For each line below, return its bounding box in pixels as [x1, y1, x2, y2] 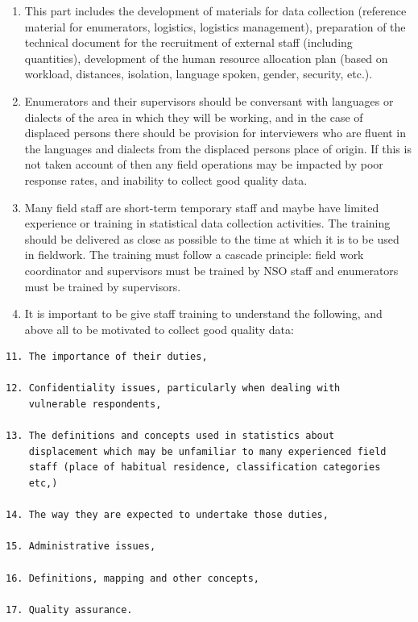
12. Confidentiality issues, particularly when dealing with [6, 382, 341, 394]
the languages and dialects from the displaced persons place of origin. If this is [24, 140, 412, 157]
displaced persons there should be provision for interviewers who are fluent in [24, 124, 407, 141]
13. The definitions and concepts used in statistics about [6, 430, 335, 442]
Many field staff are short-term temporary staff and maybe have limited [24, 198, 379, 215]
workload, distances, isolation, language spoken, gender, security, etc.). [24, 65, 373, 82]
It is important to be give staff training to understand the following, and [24, 305, 383, 322]
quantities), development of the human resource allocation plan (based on [24, 49, 388, 66]
